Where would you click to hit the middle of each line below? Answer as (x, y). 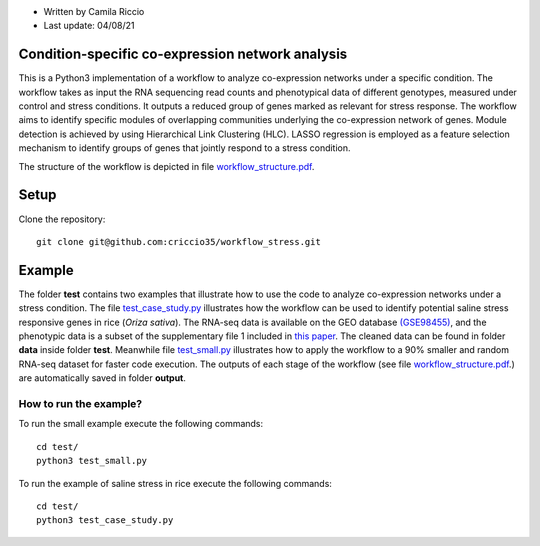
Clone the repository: (62, 219)
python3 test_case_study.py (105, 520)
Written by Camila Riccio (94, 11)
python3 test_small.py (92, 461)
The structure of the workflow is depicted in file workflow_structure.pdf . (166, 166)
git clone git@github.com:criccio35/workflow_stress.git (179, 241)
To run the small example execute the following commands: (141, 424)
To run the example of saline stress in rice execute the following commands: (175, 483)
